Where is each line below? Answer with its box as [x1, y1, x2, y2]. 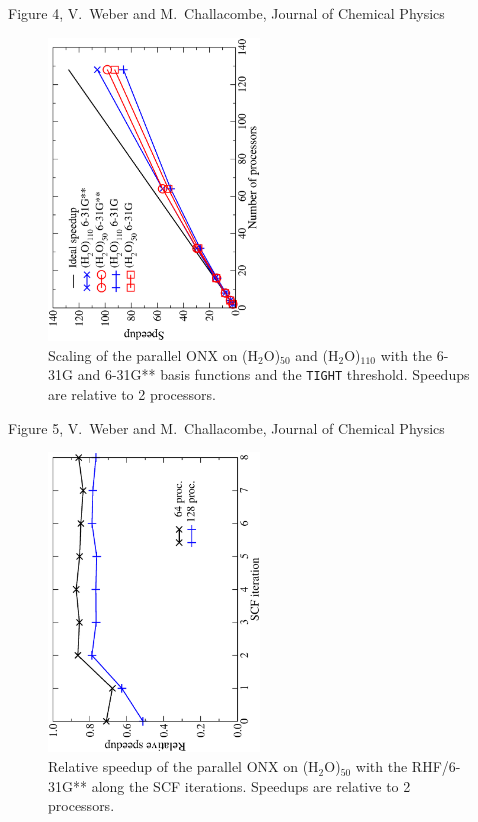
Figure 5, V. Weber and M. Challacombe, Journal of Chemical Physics [8, 417, 445, 438]
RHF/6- [411, 756, 461, 777]
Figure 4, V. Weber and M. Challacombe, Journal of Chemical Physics [8, 3, 445, 23]
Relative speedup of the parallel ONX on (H [48, 756, 319, 777]
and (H [295, 344, 339, 365]
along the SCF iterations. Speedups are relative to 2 [91, 775, 411, 796]
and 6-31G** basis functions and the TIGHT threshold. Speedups [77, 364, 470, 385]
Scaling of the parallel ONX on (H [48, 344, 259, 365]
